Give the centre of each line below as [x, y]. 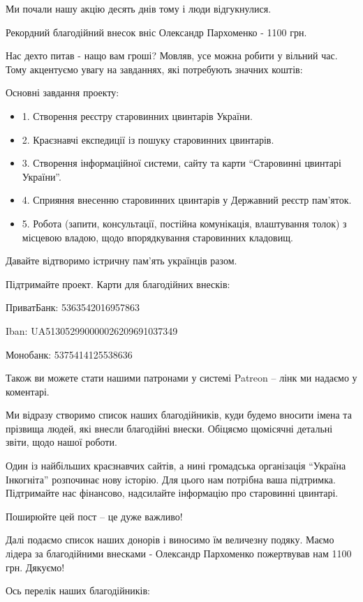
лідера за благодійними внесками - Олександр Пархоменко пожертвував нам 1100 [179, 554]
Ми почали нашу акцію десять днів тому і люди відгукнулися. [139, 8]
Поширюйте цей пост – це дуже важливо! [94, 516]
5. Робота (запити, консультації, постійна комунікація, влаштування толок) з [184, 223]
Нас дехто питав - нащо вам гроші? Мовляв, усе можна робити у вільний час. [172, 55]
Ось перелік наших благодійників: [78, 590]
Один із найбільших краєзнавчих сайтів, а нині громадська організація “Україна [176, 466]
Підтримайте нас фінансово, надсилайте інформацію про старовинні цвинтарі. [172, 493]
